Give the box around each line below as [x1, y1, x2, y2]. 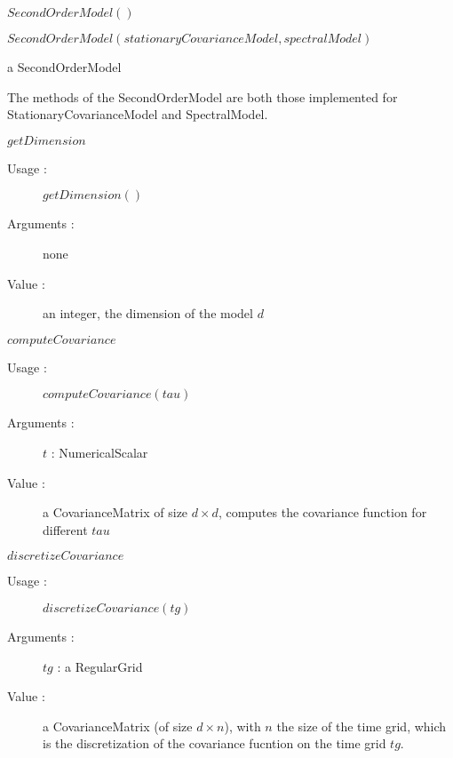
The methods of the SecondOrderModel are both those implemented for [7, 87, 398, 106]
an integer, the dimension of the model [43, 304, 253, 323]
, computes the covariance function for [218, 503, 427, 522]
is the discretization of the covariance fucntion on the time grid [43, 734, 386, 753]
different [43, 520, 88, 539]
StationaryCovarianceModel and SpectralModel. [7, 105, 268, 124]
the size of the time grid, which [276, 716, 447, 735]
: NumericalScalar [51, 443, 148, 461]
